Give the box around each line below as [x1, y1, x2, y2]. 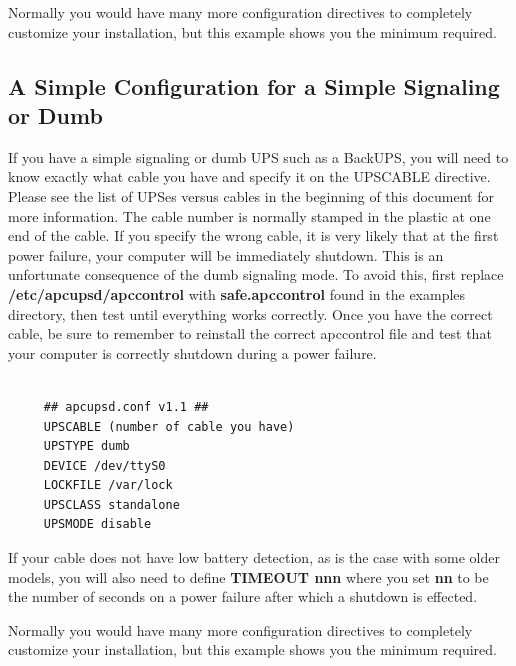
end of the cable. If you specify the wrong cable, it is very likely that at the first [8, 225, 499, 246]
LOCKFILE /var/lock [43, 478, 173, 493]
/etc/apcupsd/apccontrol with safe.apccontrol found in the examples [8, 283, 466, 304]
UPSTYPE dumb [43, 439, 130, 454]
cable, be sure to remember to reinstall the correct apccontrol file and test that [8, 323, 492, 344]
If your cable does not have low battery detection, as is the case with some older [8, 547, 500, 568]
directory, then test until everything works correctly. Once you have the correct [8, 303, 493, 324]
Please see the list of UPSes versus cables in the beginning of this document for [8, 185, 494, 206]
